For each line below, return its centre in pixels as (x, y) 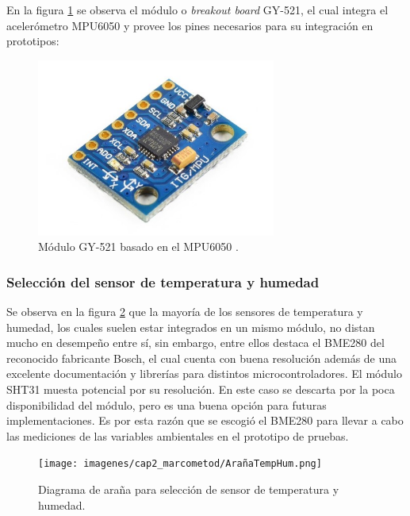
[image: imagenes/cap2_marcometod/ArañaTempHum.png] (180, 464)
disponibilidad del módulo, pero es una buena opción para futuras (167, 404)
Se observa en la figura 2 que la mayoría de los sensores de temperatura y (185, 312)
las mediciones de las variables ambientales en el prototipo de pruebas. (178, 435)
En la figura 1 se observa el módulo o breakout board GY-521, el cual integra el (197, 10)
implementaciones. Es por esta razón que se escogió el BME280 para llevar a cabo (205, 420)
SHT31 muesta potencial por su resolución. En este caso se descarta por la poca (201, 389)
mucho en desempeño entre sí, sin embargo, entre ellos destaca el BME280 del (195, 343)
